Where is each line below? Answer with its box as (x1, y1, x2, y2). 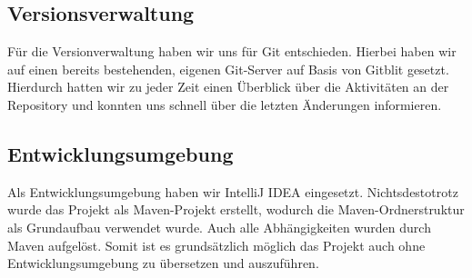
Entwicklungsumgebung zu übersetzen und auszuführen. (7, 253, 319, 273)
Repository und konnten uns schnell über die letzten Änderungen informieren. (7, 94, 442, 114)
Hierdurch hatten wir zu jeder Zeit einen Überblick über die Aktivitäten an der (7, 77, 449, 96)
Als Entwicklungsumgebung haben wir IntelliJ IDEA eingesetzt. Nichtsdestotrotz (7, 182, 458, 201)
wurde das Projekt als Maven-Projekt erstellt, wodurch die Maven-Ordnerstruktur (7, 200, 465, 219)
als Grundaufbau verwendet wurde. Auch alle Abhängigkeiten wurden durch (7, 217, 431, 236)
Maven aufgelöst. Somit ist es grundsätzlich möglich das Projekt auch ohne (7, 235, 426, 254)
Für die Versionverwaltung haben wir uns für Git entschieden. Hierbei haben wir (7, 42, 457, 61)
